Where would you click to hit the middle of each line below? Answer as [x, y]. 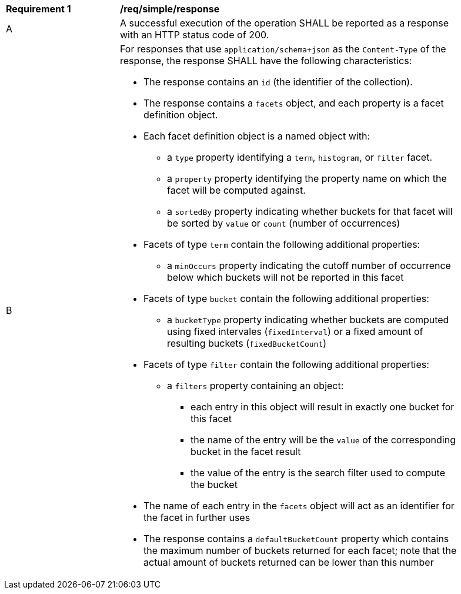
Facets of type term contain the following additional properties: [282, 244]
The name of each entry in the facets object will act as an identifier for [299, 506]
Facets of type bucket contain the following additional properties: [286, 298]
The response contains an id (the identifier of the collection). [278, 82]
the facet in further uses [197, 517]
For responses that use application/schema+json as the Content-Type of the [283, 49]
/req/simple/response [170, 9]
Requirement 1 [39, 9]
